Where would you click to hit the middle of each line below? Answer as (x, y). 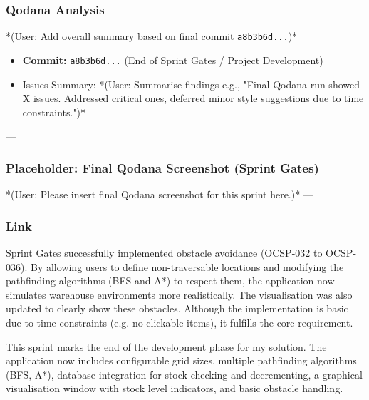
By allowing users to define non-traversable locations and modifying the (187, 266)
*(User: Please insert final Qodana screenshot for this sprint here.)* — (160, 194)
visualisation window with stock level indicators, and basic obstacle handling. (175, 388)
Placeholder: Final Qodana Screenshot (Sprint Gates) (162, 167)
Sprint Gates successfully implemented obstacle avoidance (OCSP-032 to (164, 252)
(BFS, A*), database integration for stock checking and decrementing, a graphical (184, 374)
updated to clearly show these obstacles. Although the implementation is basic (177, 308)
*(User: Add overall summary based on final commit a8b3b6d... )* (152, 36)
